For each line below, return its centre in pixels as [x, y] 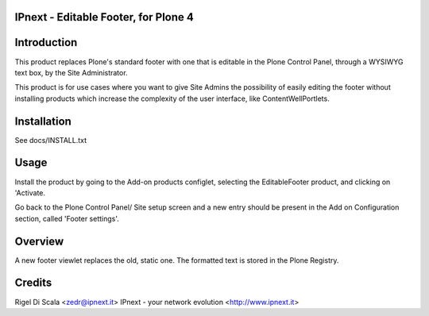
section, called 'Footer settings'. [67, 218]
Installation [43, 121]
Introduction [46, 42]
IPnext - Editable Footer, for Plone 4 [104, 17]
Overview [39, 241]
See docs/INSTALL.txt [51, 140]
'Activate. [30, 193]
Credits [33, 283]
